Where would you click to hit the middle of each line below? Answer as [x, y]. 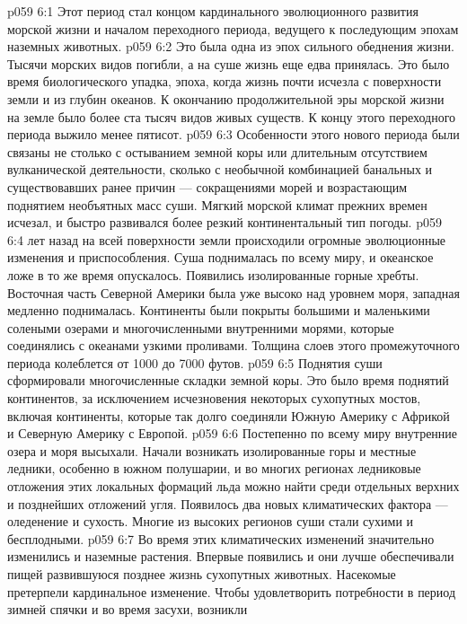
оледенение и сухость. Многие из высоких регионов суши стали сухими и [211, 521]
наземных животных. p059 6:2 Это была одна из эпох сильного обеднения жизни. [231, 46]
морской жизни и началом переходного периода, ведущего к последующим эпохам [233, 28]
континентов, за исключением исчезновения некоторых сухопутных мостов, [214, 398]
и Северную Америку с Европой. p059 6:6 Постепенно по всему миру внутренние [233, 433]
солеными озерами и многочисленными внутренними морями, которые [201, 327]
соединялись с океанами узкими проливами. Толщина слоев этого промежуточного [233, 345]
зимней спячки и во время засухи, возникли [128, 609]
